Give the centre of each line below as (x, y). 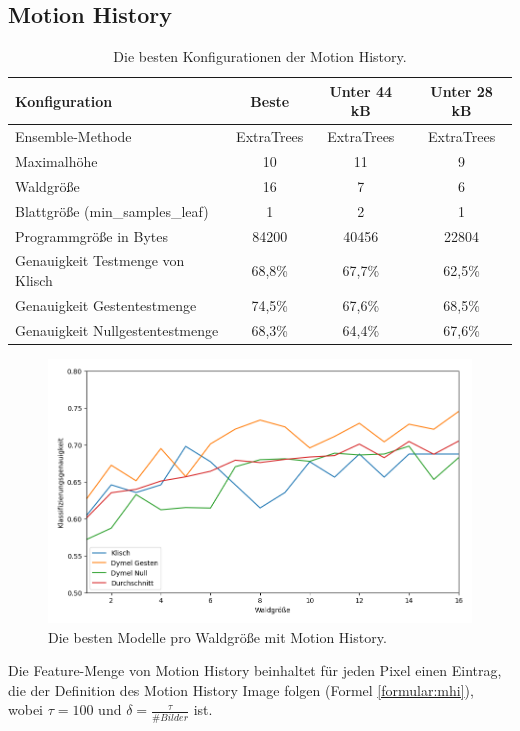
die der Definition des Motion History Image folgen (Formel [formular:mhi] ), (241, 689)
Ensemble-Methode (73, 136)
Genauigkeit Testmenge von (100, 260)
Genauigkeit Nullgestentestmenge (117, 329)
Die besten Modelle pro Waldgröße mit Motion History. (217, 636)
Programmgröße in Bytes (92, 235)
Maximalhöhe (56, 161)
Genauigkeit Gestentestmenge (106, 304)
